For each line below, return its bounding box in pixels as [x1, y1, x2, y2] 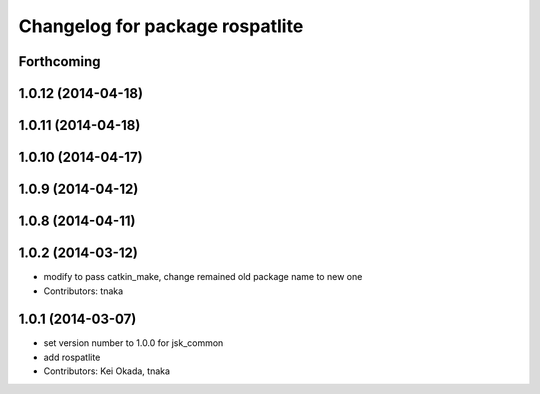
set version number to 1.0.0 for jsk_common [43, 337, 224, 349]
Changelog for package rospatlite [18, 15, 304, 37]
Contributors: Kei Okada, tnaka [43, 365, 170, 377]
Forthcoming [18, 53, 101, 70]
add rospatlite [43, 351, 101, 363]
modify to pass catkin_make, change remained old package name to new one [43, 271, 363, 283]
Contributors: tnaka [43, 285, 124, 297]
